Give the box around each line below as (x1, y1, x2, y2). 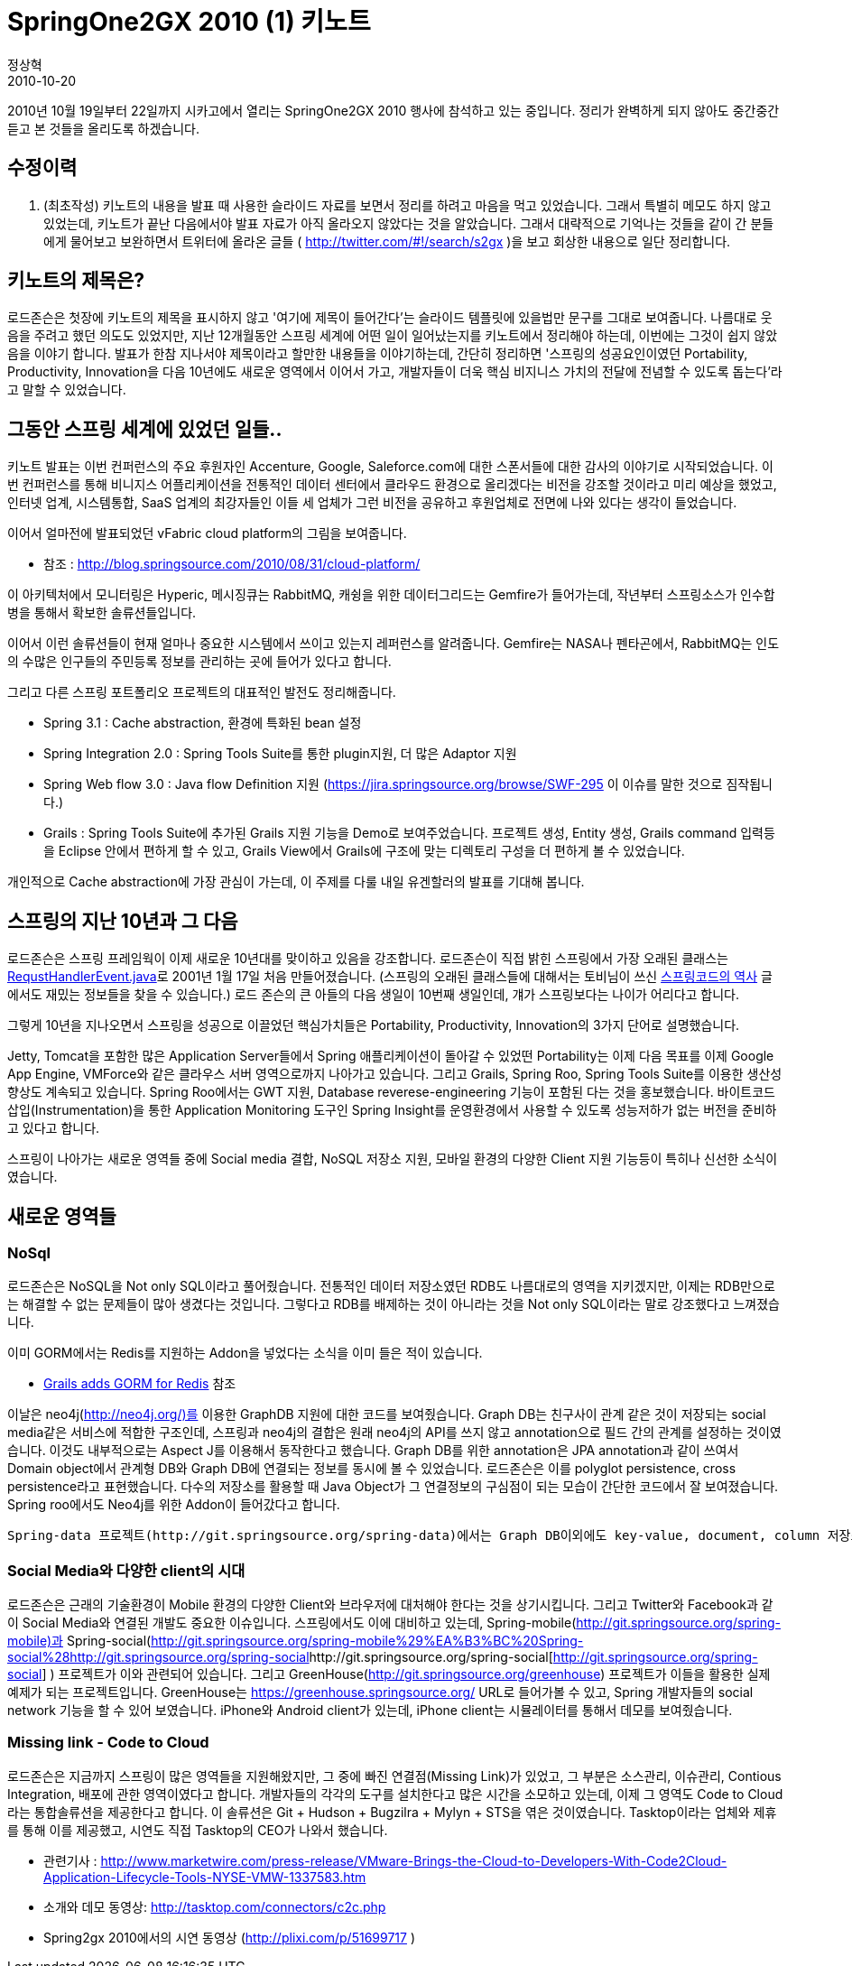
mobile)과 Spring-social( (7, 1633, 152, 1649)
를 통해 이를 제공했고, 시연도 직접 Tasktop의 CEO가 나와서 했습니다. (7, 1822, 388, 1838)
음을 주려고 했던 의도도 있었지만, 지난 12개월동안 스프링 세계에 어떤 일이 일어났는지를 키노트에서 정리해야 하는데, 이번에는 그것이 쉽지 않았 (7, 328, 778, 344)
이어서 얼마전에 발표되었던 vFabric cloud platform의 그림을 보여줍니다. (7, 525, 407, 542)
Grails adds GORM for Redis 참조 (43, 1376, 236, 1392)
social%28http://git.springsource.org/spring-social (7, 1649, 310, 1665)
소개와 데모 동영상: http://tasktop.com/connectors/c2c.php (43, 1898, 386, 1915)
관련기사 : (43, 1852, 97, 1869)
